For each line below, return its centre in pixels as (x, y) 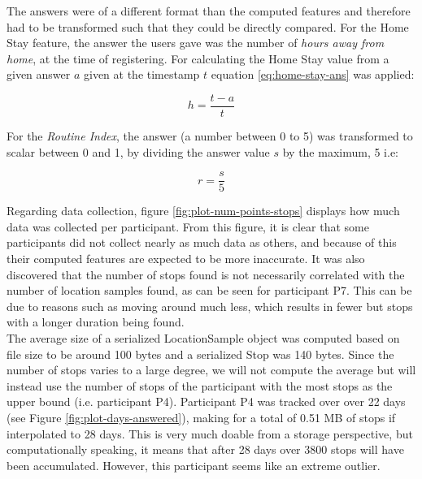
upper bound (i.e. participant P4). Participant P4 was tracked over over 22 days (206, 401)
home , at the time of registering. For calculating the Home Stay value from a (198, 58)
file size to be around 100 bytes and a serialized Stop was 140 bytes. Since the (200, 354)
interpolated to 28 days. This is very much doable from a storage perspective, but (210, 433)
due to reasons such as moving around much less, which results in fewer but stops (210, 306)
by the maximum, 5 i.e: (341, 151)
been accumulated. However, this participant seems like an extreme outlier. (194, 465)
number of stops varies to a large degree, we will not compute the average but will (211, 370)
